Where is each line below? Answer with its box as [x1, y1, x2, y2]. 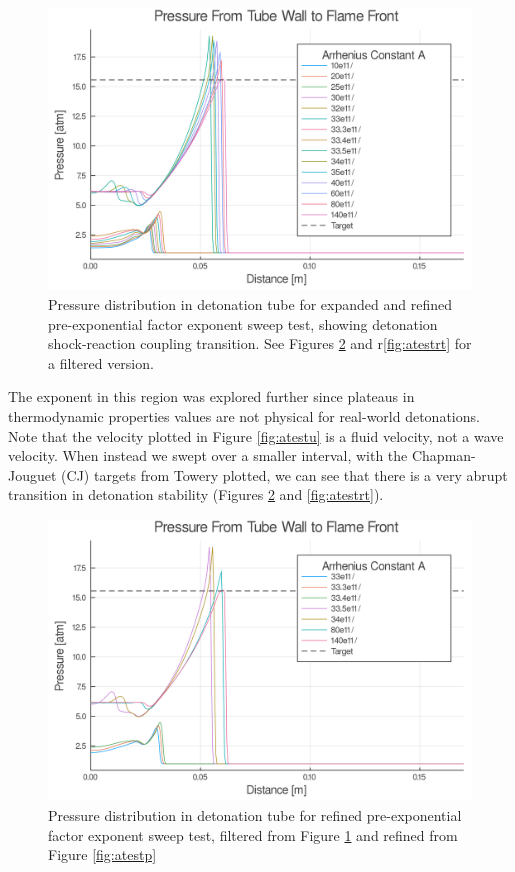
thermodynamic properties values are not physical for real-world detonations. [8, 405, 480, 426]
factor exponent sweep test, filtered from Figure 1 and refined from [48, 824, 458, 845]
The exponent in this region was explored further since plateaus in [8, 386, 415, 407]
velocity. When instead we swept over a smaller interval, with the [8, 445, 408, 466]
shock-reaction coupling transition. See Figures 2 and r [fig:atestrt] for [48, 333, 472, 354]
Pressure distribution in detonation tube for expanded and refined [48, 293, 452, 314]
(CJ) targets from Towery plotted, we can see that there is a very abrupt [61, 464, 508, 485]
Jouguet [8, 464, 57, 485]
